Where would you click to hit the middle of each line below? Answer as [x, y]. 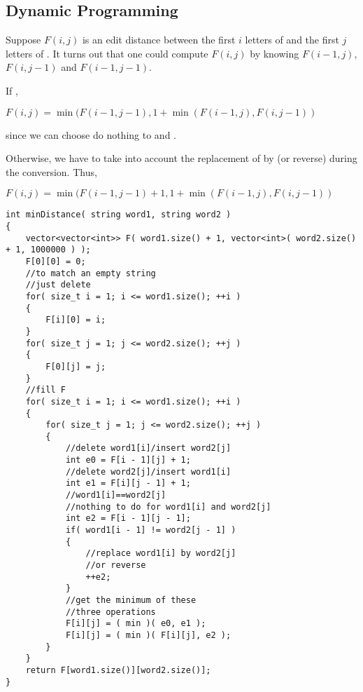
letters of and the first [292, 40]
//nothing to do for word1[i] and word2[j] [168, 507]
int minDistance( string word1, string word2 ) [119, 215]
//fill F [45, 390]
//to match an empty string [91, 273]
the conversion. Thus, [51, 171]
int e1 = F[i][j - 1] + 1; [128, 483]
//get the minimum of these [131, 601]
